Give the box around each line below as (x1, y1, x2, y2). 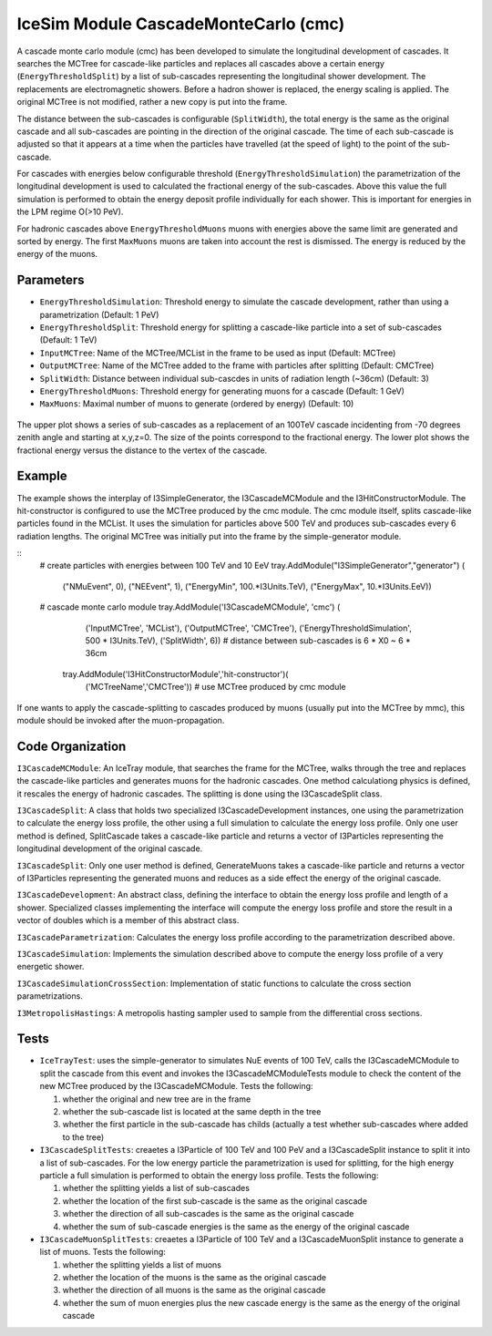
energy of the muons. (16, 249, 98, 260)
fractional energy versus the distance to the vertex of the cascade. (16, 445, 268, 456)
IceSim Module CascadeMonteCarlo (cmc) (16, 14, 345, 34)
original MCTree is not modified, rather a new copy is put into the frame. (16, 97, 288, 108)
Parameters (16, 272, 85, 288)
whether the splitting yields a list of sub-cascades (62, 1183, 251, 1194)
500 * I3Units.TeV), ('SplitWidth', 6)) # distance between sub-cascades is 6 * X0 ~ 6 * (85, 635, 412, 646)
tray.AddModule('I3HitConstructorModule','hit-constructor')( (62, 668, 289, 679)
